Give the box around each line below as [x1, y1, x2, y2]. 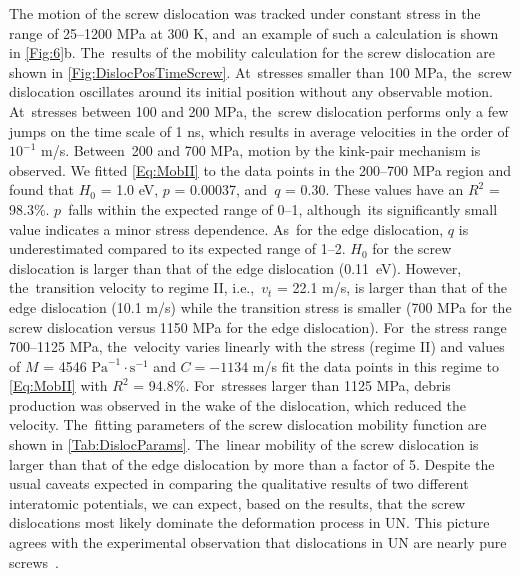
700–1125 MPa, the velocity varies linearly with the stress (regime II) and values [9, 336, 505, 357]
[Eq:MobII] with [9, 375, 108, 396]
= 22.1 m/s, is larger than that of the [276, 277, 508, 298]
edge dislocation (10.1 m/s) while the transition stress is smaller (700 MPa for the [9, 296, 512, 317]
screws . [9, 551, 59, 572]
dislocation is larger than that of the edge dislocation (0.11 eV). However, [9, 257, 462, 278]
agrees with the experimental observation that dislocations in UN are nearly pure [9, 532, 507, 553]
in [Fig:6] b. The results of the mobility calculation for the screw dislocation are [9, 42, 496, 63]
